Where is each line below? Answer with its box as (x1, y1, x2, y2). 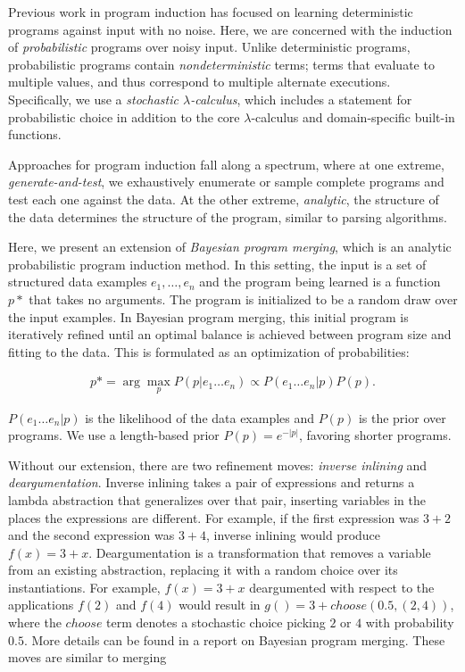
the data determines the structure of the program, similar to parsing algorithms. (8, 207, 447, 226)
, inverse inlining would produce (206, 526, 381, 544)
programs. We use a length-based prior (8, 426, 220, 444)
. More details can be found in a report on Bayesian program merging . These (23, 630, 445, 649)
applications (8, 595, 74, 614)
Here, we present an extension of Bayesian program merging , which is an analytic (8, 237, 452, 256)
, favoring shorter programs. (298, 426, 452, 444)
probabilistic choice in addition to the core (8, 107, 240, 126)
